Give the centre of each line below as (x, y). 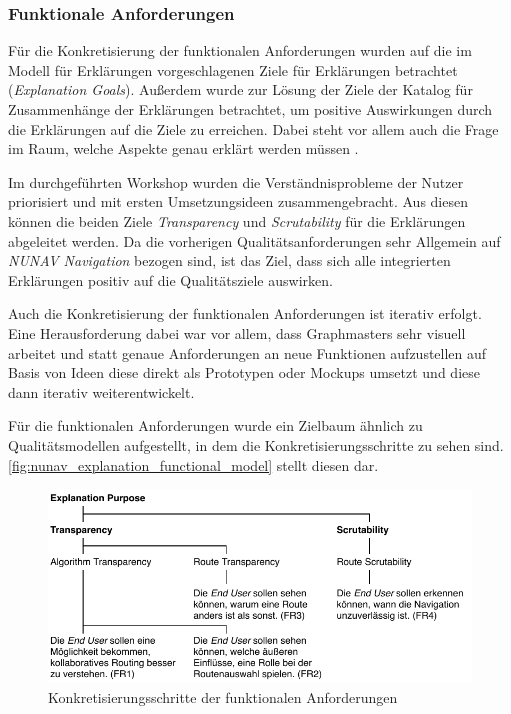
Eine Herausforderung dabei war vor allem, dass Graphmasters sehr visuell (237, 332)
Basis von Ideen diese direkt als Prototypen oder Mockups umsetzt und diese (244, 372)
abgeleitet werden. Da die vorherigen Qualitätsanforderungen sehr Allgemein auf (254, 240)
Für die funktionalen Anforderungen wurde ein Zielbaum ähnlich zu (215, 425)
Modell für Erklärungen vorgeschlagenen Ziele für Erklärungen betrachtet (233, 69)
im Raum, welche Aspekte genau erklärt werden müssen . (183, 148)
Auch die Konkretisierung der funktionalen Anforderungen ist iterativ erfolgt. (245, 313)
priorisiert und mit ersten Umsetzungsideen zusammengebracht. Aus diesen (238, 201)
